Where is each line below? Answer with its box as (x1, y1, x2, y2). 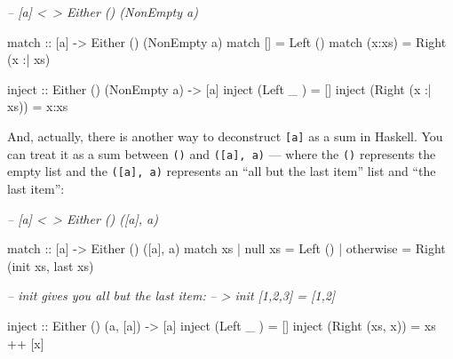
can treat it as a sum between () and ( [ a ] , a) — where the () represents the (7, 144, 436, 163)
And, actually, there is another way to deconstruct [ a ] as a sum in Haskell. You (7, 126, 443, 145)
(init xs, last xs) (7, 256, 94, 275)
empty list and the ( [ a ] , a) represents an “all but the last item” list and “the (7, 162, 436, 180)
